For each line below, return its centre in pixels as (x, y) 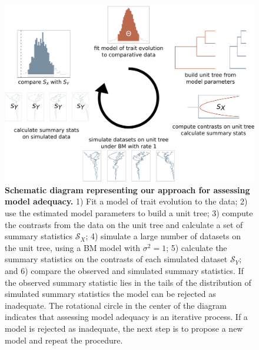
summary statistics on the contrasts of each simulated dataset (116, 259)
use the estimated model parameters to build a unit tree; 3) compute (129, 212)
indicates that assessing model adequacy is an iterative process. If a (126, 317)
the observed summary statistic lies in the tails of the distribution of (128, 282)
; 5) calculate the (197, 247)
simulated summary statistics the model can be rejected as (110, 294)
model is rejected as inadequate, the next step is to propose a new (124, 328)
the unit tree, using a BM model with (73, 247)
